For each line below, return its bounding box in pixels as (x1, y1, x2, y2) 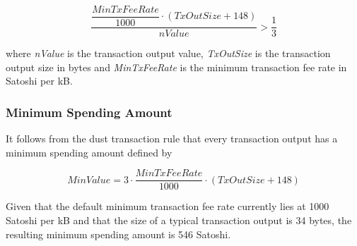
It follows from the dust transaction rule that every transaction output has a (6, 131, 338, 146)
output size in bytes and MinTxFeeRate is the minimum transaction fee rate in (6, 59, 347, 74)
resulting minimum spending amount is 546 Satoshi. (6, 226, 231, 241)
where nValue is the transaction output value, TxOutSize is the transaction (6, 46, 331, 61)
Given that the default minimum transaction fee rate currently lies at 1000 (6, 199, 329, 214)
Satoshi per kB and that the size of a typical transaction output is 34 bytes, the (6, 212, 352, 227)
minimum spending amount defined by (6, 144, 172, 159)
